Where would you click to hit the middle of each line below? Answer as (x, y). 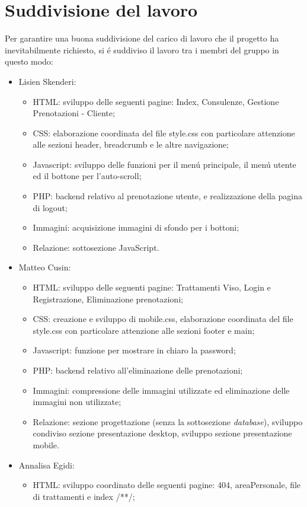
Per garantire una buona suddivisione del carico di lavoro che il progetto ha (142, 38)
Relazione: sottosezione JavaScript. (96, 247)
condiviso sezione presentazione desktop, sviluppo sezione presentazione (162, 433)
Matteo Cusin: (45, 267)
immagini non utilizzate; (77, 402)
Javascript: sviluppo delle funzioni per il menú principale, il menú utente (164, 164)
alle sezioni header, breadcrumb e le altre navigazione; (131, 144)
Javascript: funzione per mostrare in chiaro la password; (134, 350)
